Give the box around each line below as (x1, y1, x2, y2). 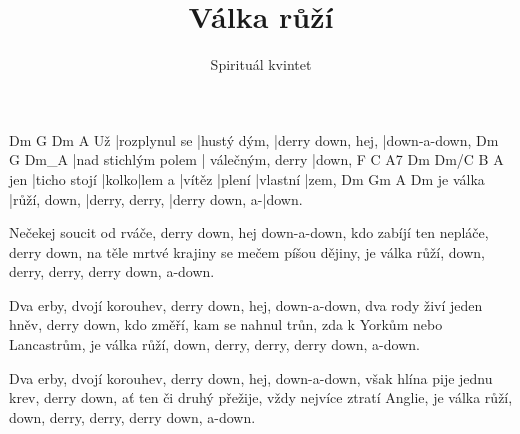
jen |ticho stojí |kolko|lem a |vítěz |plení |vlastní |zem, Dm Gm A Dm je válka (9, 168, 485, 189)
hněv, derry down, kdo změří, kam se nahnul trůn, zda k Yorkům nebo (9, 314, 443, 335)
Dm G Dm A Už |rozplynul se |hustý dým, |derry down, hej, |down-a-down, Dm (9, 129, 499, 150)
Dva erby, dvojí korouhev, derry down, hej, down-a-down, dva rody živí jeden (9, 294, 483, 315)
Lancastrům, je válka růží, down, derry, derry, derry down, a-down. (9, 334, 420, 355)
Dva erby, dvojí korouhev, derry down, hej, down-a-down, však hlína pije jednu (9, 367, 493, 388)
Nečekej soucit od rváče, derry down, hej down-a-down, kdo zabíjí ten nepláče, (9, 222, 489, 243)
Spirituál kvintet (210, 54, 312, 75)
